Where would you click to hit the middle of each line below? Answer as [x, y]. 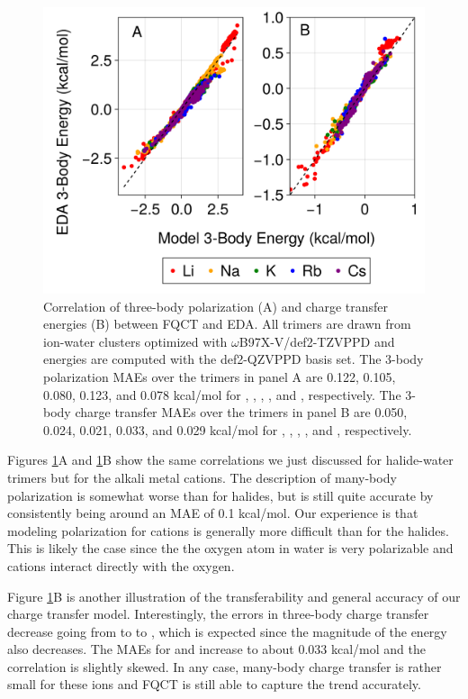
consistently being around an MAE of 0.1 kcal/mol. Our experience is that [213, 513]
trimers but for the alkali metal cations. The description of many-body [202, 477]
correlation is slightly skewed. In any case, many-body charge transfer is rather [225, 666]
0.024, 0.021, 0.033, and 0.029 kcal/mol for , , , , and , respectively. [228, 429]
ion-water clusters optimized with [135, 341]
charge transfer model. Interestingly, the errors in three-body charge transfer [218, 614]
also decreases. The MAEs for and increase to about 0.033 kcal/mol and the [216, 649]
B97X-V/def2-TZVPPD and [317, 341]
